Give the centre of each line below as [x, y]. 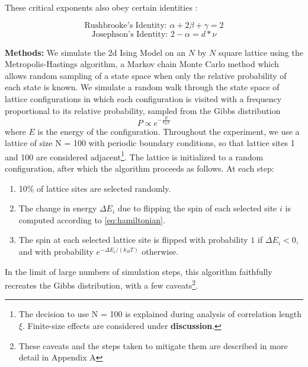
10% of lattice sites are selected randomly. [95, 188]
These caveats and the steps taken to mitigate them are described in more [153, 345]
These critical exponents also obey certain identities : [101, 7]
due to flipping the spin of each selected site [197, 208]
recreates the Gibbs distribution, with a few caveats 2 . [102, 284]
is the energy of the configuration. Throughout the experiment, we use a [169, 131]
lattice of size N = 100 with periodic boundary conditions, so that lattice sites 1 [150, 143]
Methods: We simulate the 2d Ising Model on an [95, 52]
